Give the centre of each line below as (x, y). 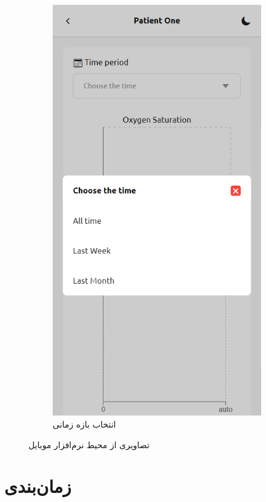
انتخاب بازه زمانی (85, 424)
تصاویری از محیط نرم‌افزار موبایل (89, 444)
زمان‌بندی (38, 486)
